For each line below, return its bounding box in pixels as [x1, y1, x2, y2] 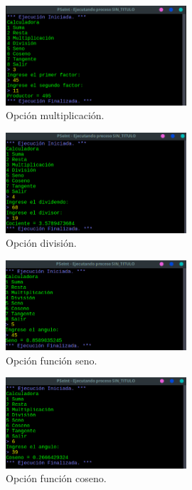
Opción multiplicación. [6, 108, 105, 123]
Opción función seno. [6, 352, 97, 367]
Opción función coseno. [6, 471, 107, 486]
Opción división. [6, 235, 77, 250]
